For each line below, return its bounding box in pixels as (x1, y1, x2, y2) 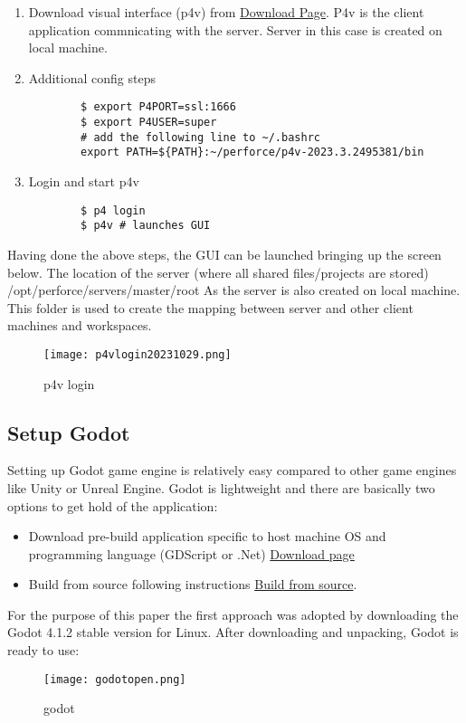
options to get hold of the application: (7, 496, 218, 515)
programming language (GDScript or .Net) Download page (28, 544, 355, 563)
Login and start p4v (28, 172, 139, 190)
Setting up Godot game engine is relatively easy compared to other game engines (7, 461, 457, 480)
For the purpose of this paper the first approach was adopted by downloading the (7, 604, 459, 623)
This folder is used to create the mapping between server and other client (7, 298, 414, 317)
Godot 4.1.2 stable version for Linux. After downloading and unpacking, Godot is (7, 623, 459, 642)
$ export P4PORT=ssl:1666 (81, 100, 236, 114)
